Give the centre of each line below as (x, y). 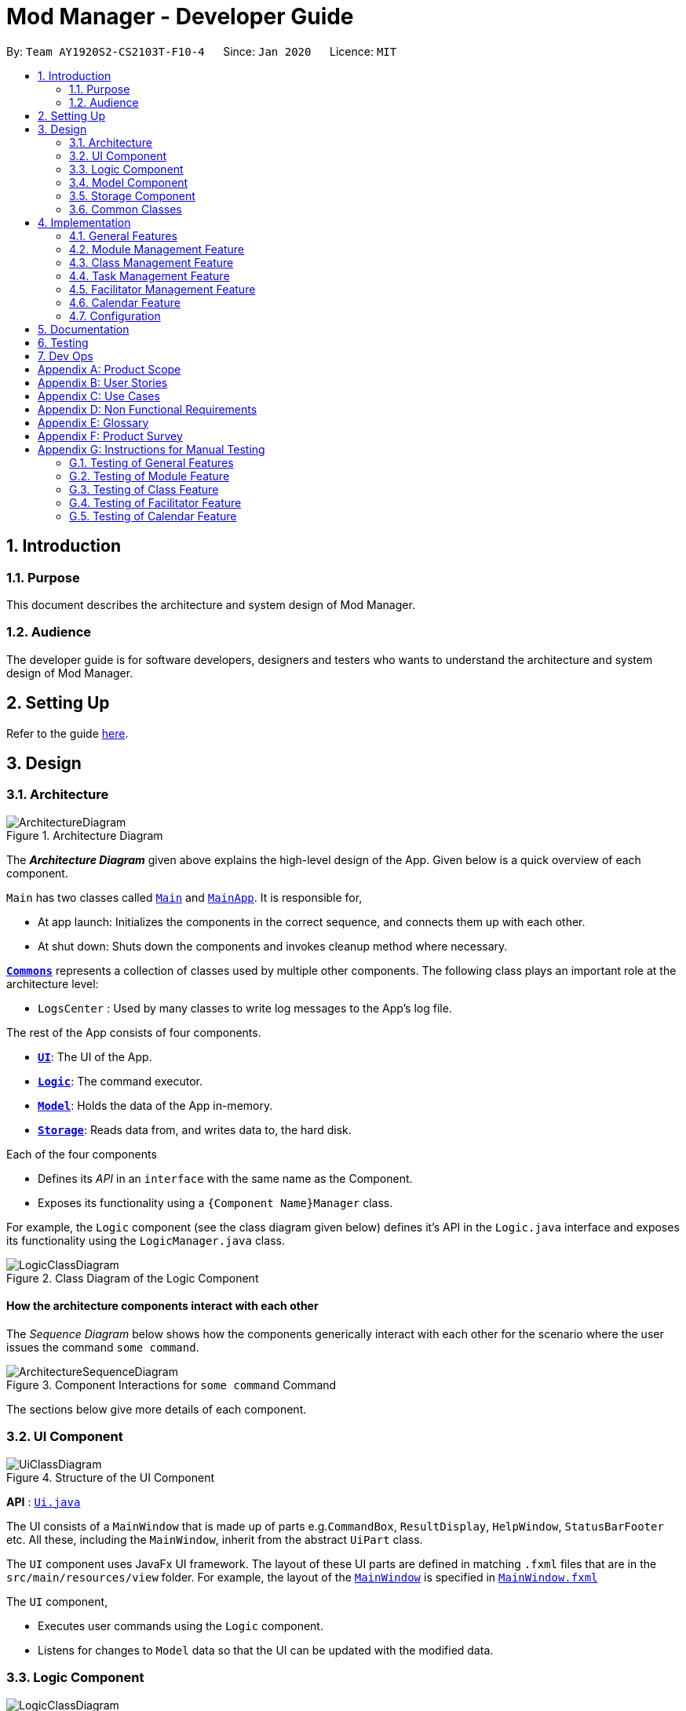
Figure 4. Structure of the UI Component (111, 1477)
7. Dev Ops (66, 356)
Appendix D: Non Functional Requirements (148, 409)
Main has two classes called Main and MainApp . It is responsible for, (184, 897)
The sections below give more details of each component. (157, 1409)
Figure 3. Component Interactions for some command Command (171, 1385)
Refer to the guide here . (68, 733)
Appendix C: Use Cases (99, 396)
